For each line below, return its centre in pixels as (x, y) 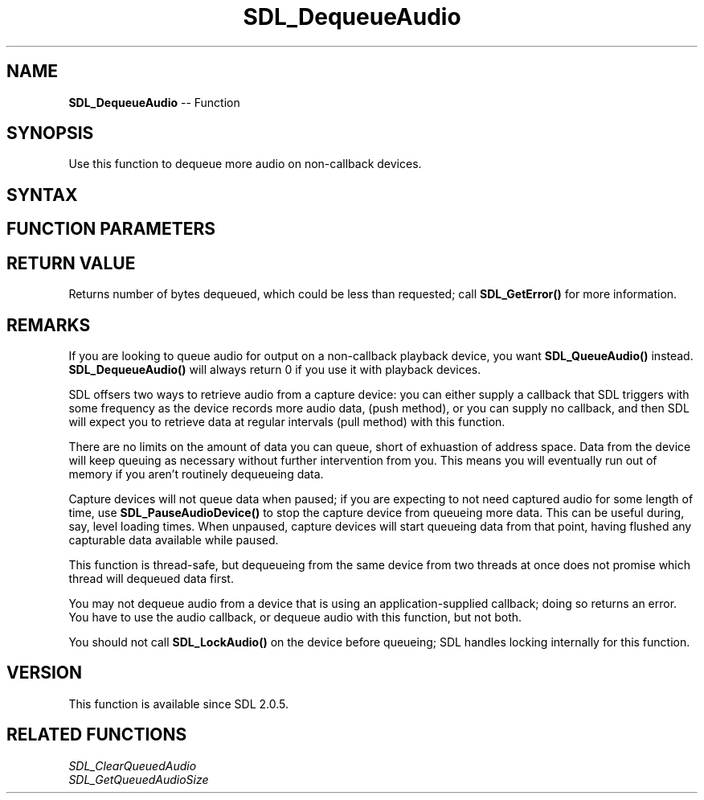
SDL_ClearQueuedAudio (133, 765)
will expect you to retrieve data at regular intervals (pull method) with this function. (287, 421)
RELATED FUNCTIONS (97, 735)
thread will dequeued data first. (151, 578)
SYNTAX (42, 195)
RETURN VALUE (71, 263)
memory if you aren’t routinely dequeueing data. (196, 474)
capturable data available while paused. (174, 539)
